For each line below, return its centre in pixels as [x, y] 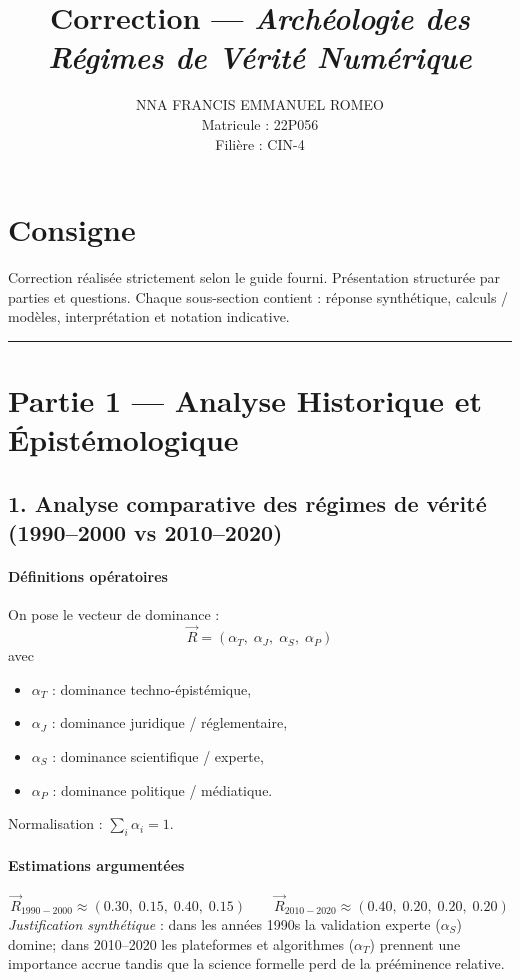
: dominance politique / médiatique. [162, 789]
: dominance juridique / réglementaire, [169, 722]
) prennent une [415, 943]
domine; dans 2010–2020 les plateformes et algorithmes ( [181, 943]
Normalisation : [55, 823]
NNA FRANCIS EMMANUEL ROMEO [260, 104]
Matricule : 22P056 [260, 123]
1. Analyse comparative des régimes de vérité [247, 502]
